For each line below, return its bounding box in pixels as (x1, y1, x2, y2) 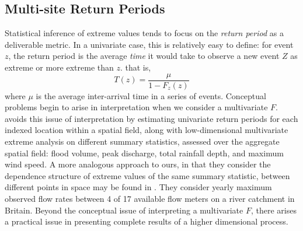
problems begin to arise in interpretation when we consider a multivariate (5, 101, 268, 113)
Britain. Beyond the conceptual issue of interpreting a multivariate (5, 204, 243, 216)
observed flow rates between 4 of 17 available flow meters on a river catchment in (5, 192, 295, 204)
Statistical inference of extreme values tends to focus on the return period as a (5, 27, 284, 39)
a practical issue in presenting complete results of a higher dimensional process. (5, 215, 288, 228)
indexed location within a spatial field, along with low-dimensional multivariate (5, 124, 288, 136)
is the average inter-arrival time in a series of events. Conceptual (36, 89, 266, 101)
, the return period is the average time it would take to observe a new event (8, 50, 280, 62)
